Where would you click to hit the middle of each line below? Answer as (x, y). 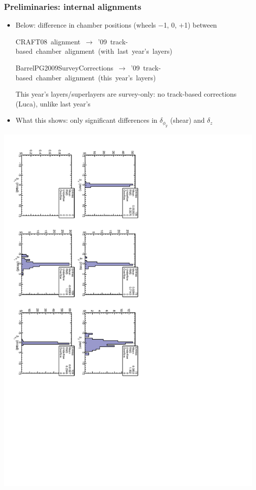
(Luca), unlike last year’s (53, 103)
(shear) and (187, 120)
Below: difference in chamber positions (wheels (86, 25)
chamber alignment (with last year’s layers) (104, 51)
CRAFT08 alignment (48, 41)
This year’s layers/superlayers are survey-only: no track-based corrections (126, 94)
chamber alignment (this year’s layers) (96, 77)
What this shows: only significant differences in (86, 120)
